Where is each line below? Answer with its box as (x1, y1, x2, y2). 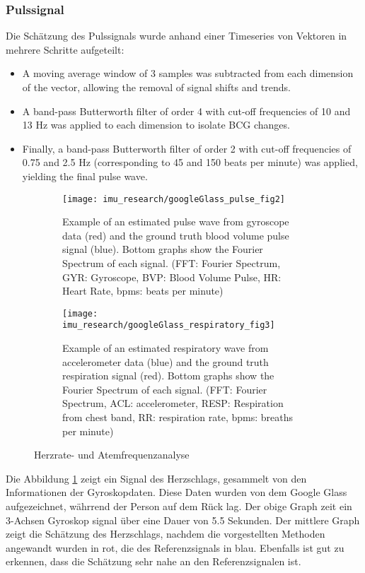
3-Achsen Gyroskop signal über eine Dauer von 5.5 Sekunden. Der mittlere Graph (6, 512, 360, 527)
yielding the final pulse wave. (22, 168, 148, 183)
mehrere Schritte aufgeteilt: (6, 42, 124, 57)
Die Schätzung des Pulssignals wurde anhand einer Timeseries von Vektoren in (6, 28, 347, 43)
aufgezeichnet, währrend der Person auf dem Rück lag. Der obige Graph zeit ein (6, 499, 352, 514)
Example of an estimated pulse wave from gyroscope (62, 214, 289, 229)
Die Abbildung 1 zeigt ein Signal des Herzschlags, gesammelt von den (6, 471, 307, 485)
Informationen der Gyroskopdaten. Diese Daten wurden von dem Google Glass (6, 485, 347, 500)
